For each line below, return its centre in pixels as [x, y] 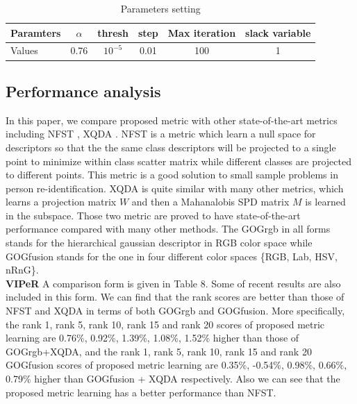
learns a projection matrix [61, 202]
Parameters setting [160, 8]
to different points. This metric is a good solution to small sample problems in [172, 175]
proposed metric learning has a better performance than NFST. [141, 392]
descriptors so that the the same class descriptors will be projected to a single [171, 147]
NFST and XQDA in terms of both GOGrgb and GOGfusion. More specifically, [175, 311]
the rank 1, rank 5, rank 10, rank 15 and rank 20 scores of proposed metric [165, 324]
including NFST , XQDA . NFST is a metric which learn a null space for [161, 134]
